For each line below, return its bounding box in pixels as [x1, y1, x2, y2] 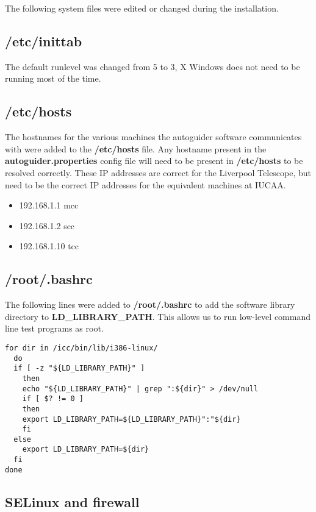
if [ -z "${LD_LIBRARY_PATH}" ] [13, 364, 145, 373]
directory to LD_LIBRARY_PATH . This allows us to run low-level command [5, 310, 311, 322]
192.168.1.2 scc [19, 219, 75, 232]
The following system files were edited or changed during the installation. [5, 2, 279, 14]
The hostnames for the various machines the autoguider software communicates [5, 130, 302, 143]
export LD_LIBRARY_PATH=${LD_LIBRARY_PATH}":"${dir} [22, 414, 241, 424]
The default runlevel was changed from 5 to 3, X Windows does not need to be [5, 60, 300, 73]
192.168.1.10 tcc [19, 240, 79, 252]
